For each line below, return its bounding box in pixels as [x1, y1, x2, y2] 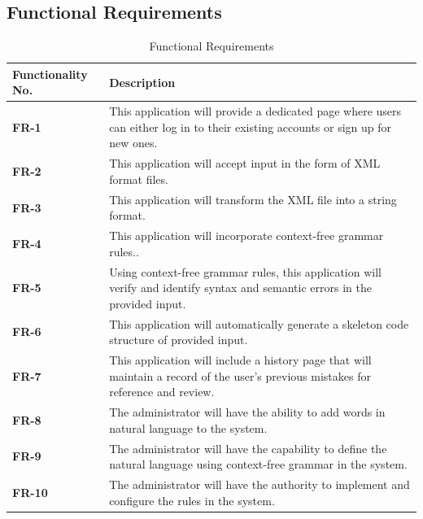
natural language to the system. [109, 419, 268, 436]
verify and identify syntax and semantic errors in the [109, 279, 372, 296]
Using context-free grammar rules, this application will [109, 263, 382, 280]
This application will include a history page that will [109, 351, 372, 369]
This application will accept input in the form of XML [109, 155, 381, 172]
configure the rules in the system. [109, 491, 275, 508]
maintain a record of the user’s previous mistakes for [109, 367, 371, 384]
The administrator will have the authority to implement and [109, 475, 410, 492]
